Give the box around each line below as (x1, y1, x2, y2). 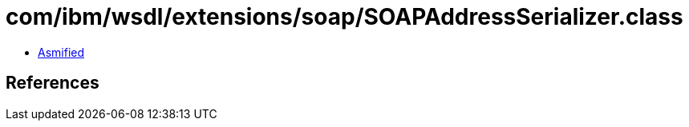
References (6, 73, 99, 93)
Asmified (38, 45, 85, 59)
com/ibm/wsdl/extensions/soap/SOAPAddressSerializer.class (6, 3, 683, 30)
